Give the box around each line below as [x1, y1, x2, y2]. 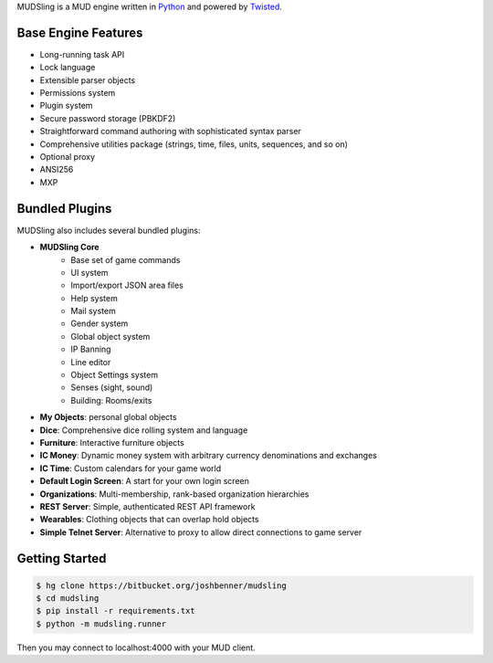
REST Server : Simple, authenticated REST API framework [39, 500, 256, 511]
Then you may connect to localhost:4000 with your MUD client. [16, 642, 256, 653]
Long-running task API [39, 48, 125, 59]
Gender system [70, 318, 129, 329]
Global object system [70, 331, 151, 342]
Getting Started [16, 551, 107, 566]
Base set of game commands [70, 254, 181, 265]
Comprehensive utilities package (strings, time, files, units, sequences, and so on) [39, 138, 349, 150]
